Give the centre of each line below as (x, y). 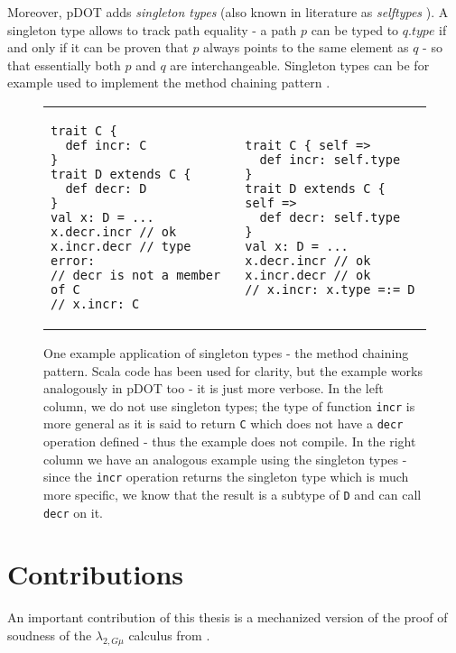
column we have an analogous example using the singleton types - (225, 459)
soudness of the (50, 635)
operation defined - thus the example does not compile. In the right (230, 441)
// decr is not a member (136, 275)
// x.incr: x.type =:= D (330, 289)
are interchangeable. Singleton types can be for (300, 64)
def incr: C (106, 145)
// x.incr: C (95, 304)
